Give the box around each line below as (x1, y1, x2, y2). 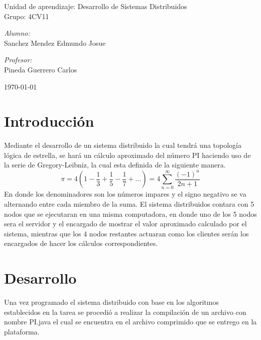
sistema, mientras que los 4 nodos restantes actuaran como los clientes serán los (4, 228, 249, 238)
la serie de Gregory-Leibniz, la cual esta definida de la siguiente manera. (4, 159, 226, 170)
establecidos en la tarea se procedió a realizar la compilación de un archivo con (4, 306, 246, 317)
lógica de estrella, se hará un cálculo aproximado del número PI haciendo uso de (4, 149, 251, 160)
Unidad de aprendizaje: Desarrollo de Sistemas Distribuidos (4, 1, 187, 11)
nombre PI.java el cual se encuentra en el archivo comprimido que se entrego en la (4, 316, 257, 327)
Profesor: (4, 54, 32, 65)
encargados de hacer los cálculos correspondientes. (4, 238, 158, 248)
